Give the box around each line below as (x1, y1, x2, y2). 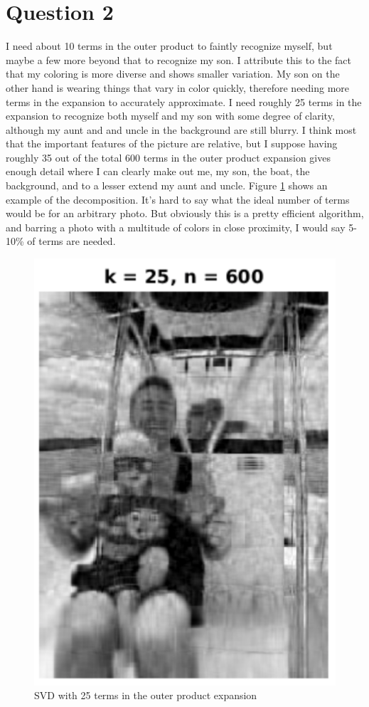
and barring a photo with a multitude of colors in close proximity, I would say (6, 219, 346, 234)
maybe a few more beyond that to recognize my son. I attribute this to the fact (6, 52, 351, 67)
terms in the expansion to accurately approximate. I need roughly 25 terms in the (6, 94, 362, 109)
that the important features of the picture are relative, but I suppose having (6, 136, 338, 151)
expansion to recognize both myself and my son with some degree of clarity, (6, 108, 335, 123)
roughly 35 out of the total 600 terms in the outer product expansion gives (6, 150, 331, 164)
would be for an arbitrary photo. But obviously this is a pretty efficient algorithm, (6, 206, 364, 221)
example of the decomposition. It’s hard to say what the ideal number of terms (6, 192, 350, 206)
